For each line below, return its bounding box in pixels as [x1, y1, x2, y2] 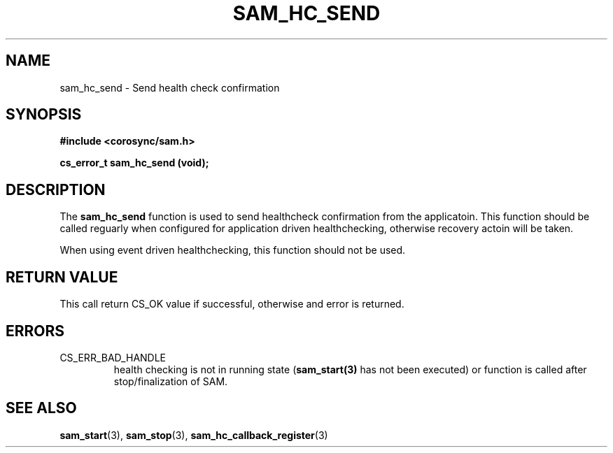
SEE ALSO [6, 399, 77, 417]
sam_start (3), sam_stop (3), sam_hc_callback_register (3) [59, 429, 328, 441]
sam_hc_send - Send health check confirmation [59, 81, 280, 94]
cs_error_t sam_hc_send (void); [59, 157, 209, 169]
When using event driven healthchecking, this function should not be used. [59, 244, 406, 257]
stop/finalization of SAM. [113, 375, 228, 387]
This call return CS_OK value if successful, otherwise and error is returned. [59, 298, 404, 310]
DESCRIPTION [6, 180, 106, 199]
